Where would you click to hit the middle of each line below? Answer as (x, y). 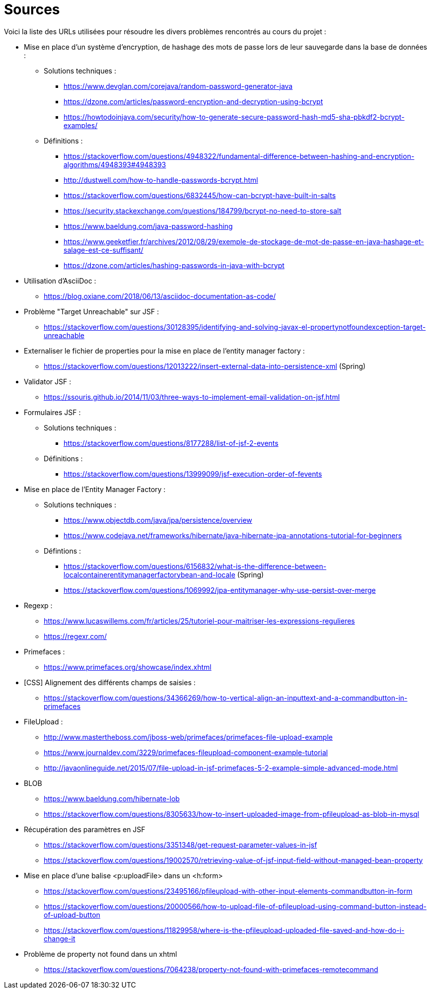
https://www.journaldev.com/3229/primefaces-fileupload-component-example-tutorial (186, 752)
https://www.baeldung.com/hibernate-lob (112, 798)
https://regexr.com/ (75, 636)
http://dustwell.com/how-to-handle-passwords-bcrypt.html (161, 180)
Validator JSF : (48, 381)
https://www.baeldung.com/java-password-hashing (148, 226)
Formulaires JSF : (52, 412)
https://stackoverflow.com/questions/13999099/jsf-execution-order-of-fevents (193, 474)
